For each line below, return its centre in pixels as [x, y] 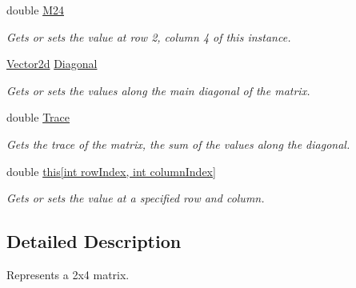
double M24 [35, 10]
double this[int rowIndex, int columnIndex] [111, 171]
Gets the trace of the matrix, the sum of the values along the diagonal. [178, 144]
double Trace [38, 117]
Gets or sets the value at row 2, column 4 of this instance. [149, 36]
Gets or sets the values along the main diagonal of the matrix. [158, 90]
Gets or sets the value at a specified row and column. [136, 198]
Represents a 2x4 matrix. [68, 274]
